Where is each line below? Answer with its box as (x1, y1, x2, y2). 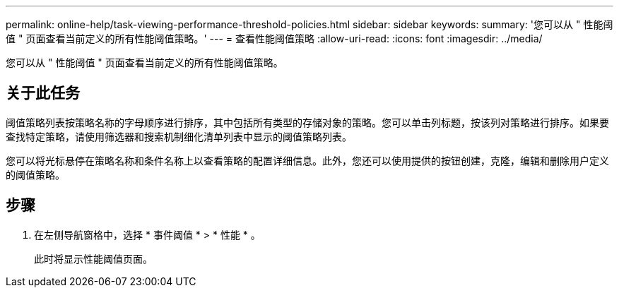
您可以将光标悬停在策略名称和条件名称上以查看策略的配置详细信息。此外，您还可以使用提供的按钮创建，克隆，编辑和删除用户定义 (6, 154, 609, 167)
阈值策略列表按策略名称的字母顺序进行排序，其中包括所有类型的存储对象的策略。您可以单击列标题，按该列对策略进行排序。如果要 (6, 116, 609, 128)
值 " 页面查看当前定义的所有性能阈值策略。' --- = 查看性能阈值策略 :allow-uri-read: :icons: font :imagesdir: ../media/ (6, 32, 543, 44)
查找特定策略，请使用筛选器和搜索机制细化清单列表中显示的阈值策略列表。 (6, 130, 352, 143)
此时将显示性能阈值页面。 (34, 252, 153, 265)
